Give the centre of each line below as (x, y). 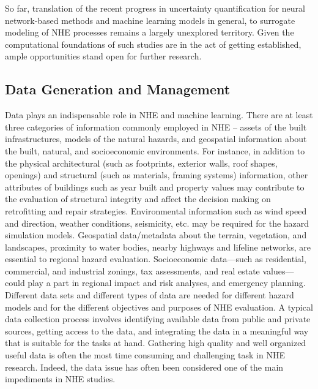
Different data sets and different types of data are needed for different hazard (150, 295)
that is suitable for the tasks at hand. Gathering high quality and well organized (156, 343)
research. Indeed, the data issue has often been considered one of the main (144, 367)
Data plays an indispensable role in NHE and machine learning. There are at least (159, 115)
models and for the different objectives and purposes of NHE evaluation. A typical (159, 307)
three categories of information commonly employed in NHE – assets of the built (156, 127)
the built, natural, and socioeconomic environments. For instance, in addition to (155, 150)
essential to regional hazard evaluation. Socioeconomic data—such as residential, (156, 259)
